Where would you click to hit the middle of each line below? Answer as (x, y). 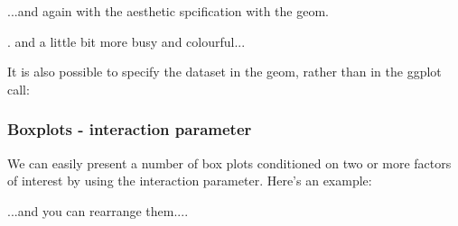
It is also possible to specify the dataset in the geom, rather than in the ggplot (224, 72)
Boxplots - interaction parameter (130, 129)
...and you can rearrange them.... (98, 210)
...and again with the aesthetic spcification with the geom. (168, 11)
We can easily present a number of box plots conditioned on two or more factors (229, 163)
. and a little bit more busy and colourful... (126, 41)
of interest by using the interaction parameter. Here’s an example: (190, 181)
